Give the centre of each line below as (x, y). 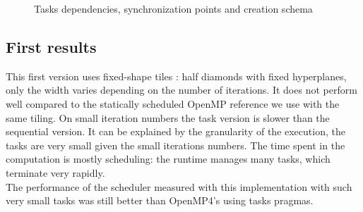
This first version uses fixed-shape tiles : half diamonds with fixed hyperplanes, (176, 76)
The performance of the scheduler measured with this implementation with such (179, 186)
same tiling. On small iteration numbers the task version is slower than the (168, 117)
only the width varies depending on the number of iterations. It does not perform (181, 90)
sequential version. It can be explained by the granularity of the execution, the (175, 131)
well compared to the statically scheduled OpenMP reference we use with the (173, 103)
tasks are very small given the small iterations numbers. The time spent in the (175, 145)
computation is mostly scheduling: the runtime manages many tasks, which (168, 159)
